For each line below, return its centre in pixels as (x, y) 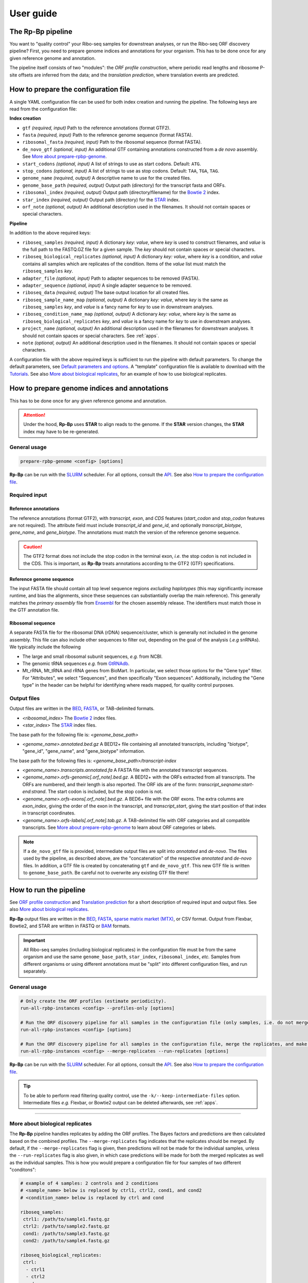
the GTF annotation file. (34, 610)
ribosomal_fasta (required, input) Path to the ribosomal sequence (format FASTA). (112, 142)
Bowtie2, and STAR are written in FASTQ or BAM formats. (70, 926)
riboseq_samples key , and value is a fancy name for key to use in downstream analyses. (118, 307)
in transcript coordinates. (49, 813)
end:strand (34, 792)
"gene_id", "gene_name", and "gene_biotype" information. (84, 751)
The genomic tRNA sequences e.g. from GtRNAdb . (76, 664)
